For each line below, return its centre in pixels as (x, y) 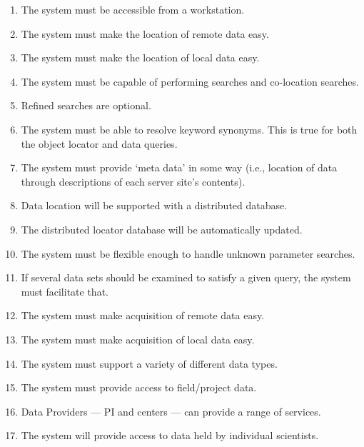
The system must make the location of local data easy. (140, 57)
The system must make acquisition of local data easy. (138, 339)
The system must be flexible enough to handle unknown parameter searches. (188, 253)
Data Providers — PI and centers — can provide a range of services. (171, 411)
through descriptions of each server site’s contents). (133, 181)
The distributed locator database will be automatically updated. (162, 229)
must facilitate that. (65, 291)
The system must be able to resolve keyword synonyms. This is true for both (189, 129)
